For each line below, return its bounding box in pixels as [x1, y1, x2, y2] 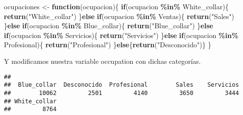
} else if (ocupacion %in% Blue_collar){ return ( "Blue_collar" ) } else [4, 20, 213, 31]
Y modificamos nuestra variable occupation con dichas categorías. [4, 56, 201, 66]
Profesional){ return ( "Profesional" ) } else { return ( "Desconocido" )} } [4, 39, 212, 50]
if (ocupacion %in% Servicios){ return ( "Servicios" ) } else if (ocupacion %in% [4, 30, 239, 40]
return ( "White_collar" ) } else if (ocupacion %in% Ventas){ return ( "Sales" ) [4, 11, 234, 21]
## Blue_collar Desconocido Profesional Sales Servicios [4, 81, 239, 89]
